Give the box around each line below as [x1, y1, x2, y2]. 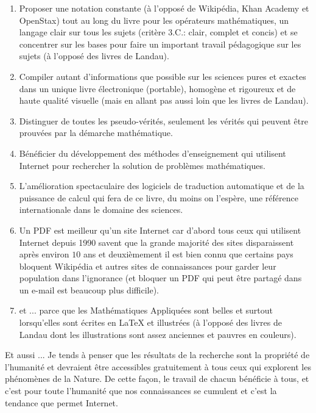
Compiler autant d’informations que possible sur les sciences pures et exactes [19, 70, 306, 82]
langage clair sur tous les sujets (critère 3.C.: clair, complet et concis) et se [19, 26, 298, 38]
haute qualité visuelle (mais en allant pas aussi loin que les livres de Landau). [19, 94, 309, 107]
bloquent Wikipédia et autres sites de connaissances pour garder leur [19, 259, 276, 272]
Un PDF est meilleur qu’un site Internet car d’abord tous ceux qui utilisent [19, 223, 301, 236]
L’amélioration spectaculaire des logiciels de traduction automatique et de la [19, 179, 304, 192]
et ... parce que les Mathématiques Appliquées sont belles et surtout [19, 304, 273, 317]
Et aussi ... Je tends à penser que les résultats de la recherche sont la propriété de [5, 348, 310, 361]
